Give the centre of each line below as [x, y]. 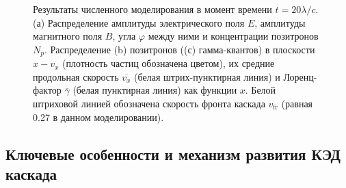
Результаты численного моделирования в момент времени [152, 9]
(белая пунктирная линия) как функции [155, 90]
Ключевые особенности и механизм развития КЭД [173, 153]
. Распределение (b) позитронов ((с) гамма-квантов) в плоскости [179, 49]
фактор [47, 90]
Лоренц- [300, 76]
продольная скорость [76, 76]
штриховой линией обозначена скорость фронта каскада [149, 104]
